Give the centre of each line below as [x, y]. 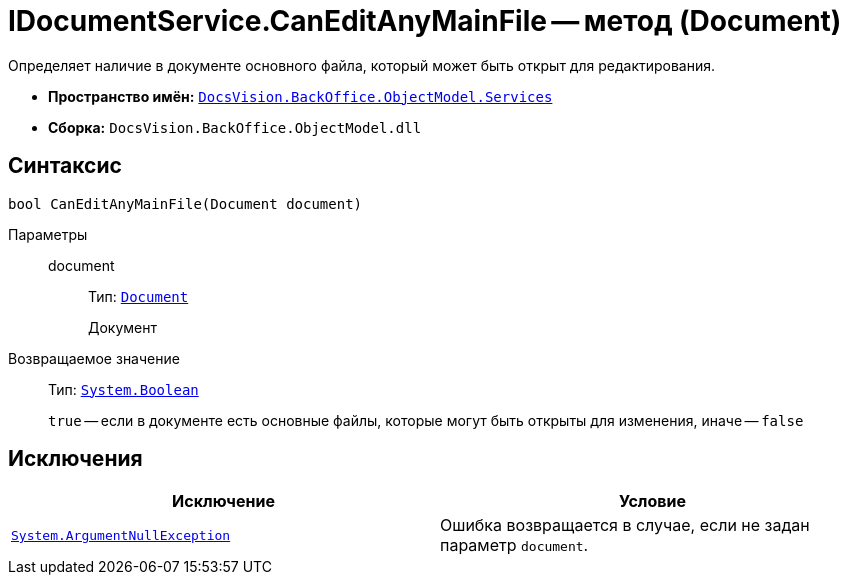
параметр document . [514, 545]
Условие [652, 501]
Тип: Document [138, 296]
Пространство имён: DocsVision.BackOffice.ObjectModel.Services [300, 96]
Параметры [48, 234]
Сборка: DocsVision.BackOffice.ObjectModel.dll [235, 127]
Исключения [75, 459]
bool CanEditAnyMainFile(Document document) [185, 203]
